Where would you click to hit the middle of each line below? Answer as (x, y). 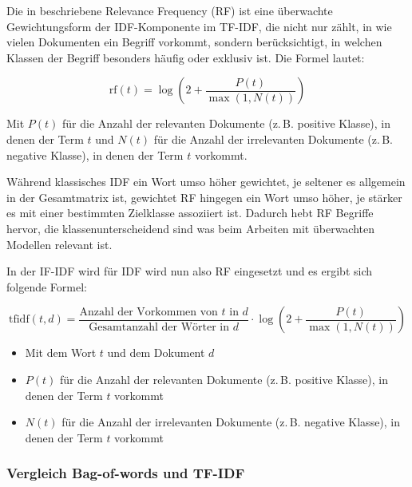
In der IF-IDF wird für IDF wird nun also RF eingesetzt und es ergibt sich (190, 271)
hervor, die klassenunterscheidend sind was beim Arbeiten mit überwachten (191, 228)
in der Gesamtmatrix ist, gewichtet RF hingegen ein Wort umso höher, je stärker (204, 197)
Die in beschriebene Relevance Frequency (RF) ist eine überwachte (170, 10)
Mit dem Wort (61, 352)
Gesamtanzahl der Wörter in (159, 327)
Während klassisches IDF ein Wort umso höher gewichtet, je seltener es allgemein (206, 182)
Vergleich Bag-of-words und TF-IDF (126, 473)
